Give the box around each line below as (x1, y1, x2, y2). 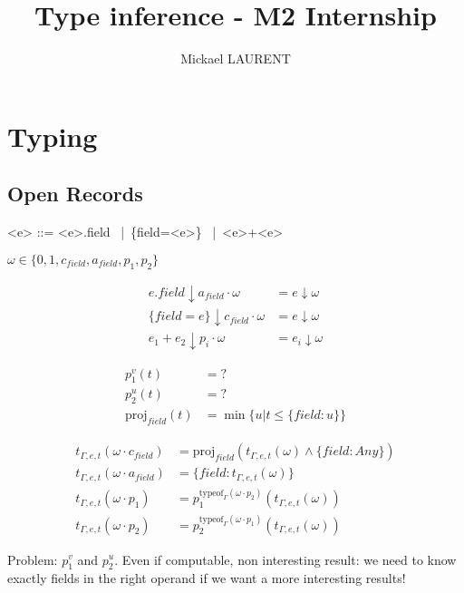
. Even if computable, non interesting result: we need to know (114, 549, 457, 569)
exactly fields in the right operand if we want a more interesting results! (7, 569, 406, 588)
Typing (7, 117, 98, 154)
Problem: (7, 549, 58, 569)
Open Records (7, 180, 143, 208)
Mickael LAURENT (180, 49, 291, 68)
